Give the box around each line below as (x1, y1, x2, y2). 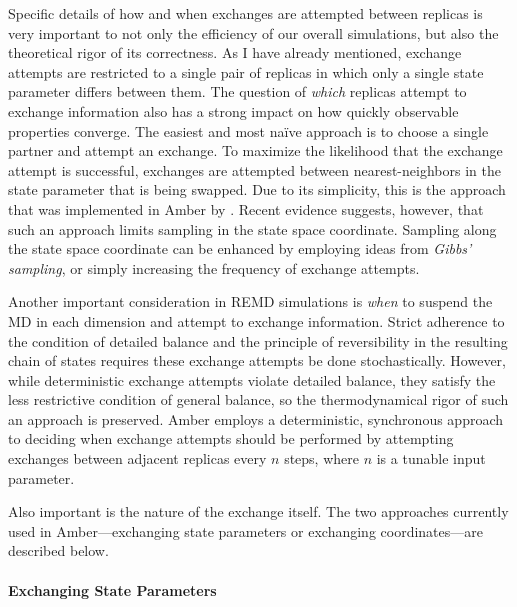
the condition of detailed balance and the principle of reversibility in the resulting (8, 330, 508, 351)
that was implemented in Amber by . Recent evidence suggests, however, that (8, 198, 484, 219)
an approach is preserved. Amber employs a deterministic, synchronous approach (8, 408, 504, 429)
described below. (8, 540, 109, 561)
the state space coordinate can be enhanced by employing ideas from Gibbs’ (8, 238, 472, 259)
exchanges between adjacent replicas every (8, 448, 267, 469)
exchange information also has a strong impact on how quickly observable (8, 100, 459, 121)
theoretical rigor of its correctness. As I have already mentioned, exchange (8, 42, 462, 63)
